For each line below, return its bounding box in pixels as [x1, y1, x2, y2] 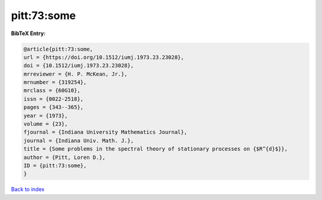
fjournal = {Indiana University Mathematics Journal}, [23, 129, 187, 136]
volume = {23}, [23, 121, 68, 127]
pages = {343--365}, [23, 104, 83, 111]
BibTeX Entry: [11, 30, 46, 37]
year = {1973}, [23, 112, 68, 119]
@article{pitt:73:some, [23, 45, 94, 52]
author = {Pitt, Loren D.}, [23, 154, 106, 161]
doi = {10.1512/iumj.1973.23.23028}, [23, 62, 134, 69]
